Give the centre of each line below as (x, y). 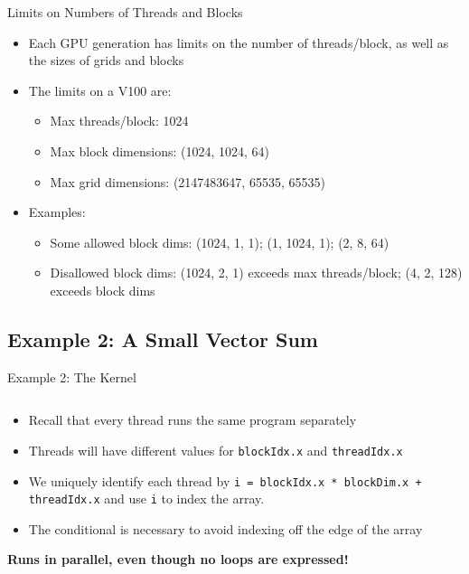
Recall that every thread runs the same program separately (192, 420)
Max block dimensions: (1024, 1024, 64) (160, 151)
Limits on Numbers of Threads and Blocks (125, 12)
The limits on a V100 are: (100, 90)
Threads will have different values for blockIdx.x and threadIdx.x (216, 450)
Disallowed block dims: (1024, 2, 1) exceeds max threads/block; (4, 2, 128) (256, 273)
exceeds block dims (103, 290)
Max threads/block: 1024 (119, 121)
